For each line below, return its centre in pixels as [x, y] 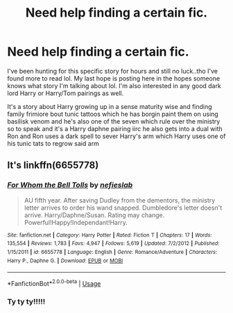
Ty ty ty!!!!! [26, 301]
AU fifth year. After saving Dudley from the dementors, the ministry [120, 200]
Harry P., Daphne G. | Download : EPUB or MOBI [65, 261]
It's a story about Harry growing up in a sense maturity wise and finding [110, 106]
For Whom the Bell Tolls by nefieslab [70, 185]
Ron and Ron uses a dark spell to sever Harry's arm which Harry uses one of [116, 136]
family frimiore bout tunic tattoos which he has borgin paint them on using [113, 114]
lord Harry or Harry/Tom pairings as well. [66, 93]
